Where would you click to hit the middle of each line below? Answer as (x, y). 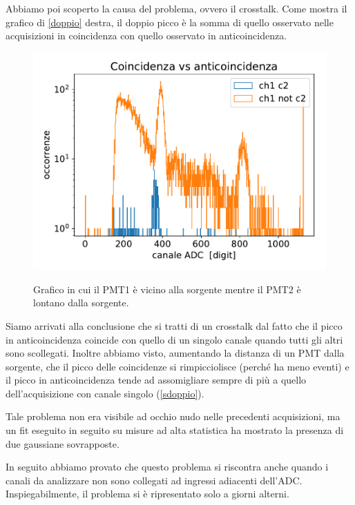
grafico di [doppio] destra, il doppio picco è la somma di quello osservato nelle (170, 22)
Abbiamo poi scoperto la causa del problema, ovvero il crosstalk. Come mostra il (176, 8)
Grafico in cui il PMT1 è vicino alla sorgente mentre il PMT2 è (167, 289)
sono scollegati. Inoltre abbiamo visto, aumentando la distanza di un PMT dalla (175, 353)
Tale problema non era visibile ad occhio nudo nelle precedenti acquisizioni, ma (173, 416)
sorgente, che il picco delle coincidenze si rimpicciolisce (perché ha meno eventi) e (177, 366)
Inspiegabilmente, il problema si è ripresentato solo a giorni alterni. (147, 494)
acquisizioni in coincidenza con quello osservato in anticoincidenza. (146, 36)
